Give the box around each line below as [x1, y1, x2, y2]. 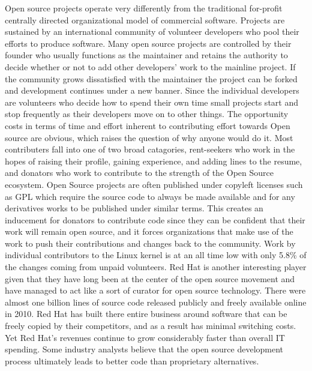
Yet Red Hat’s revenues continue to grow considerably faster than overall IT [5, 331, 285, 343]
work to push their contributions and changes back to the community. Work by [5, 237, 296, 249]
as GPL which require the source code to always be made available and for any [5, 190, 295, 202]
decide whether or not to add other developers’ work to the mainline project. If [5, 60, 296, 73]
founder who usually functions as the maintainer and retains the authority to [5, 49, 288, 61]
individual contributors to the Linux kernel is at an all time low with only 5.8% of [5, 249, 307, 261]
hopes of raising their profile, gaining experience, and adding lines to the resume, [5, 154, 302, 167]
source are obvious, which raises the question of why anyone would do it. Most [5, 131, 293, 143]
